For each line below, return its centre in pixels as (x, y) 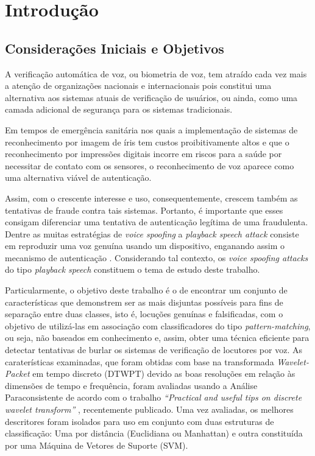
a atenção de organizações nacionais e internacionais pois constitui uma (138, 86)
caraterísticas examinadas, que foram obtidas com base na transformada (140, 361)
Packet (17, 374)
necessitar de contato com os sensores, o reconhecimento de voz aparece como (150, 165)
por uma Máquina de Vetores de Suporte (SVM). (97, 445)
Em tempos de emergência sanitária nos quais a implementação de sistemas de (151, 129)
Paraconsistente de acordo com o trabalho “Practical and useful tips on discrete (154, 397)
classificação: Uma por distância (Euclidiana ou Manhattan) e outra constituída (154, 433)
